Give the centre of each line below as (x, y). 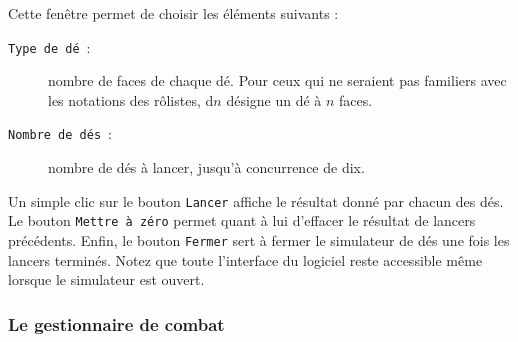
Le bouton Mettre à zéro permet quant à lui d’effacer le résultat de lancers (242, 220)
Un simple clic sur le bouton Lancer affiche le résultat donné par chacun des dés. (256, 200)
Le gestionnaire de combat (116, 323)
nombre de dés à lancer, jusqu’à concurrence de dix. (206, 167)
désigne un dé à (274, 99)
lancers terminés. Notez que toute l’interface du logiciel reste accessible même (245, 259)
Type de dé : (49, 46)
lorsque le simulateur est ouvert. (106, 279)
